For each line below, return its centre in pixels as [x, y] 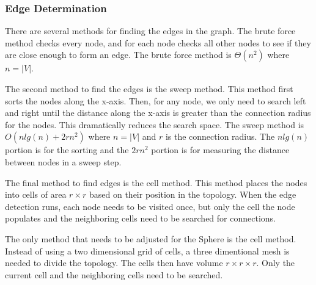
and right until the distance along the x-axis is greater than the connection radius [158, 113]
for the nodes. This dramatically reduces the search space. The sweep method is [155, 124]
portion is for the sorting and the [67, 150]
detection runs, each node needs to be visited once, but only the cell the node [150, 206]
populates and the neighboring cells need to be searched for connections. [140, 218]
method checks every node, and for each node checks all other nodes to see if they [158, 42]
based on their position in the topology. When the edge [193, 194]
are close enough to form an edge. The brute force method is [118, 55]
